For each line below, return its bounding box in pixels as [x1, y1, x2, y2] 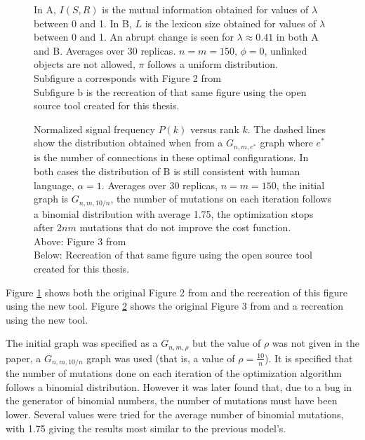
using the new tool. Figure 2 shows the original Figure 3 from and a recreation [6, 298, 344, 313]
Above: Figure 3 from [34, 233, 126, 248]
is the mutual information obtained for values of [102, 2, 309, 16]
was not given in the [272, 336, 359, 350]
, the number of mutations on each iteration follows [110, 191, 331, 206]
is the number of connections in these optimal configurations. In [34, 150, 309, 165]
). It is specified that [265, 350, 353, 365]
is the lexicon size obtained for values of [145, 15, 317, 30]
